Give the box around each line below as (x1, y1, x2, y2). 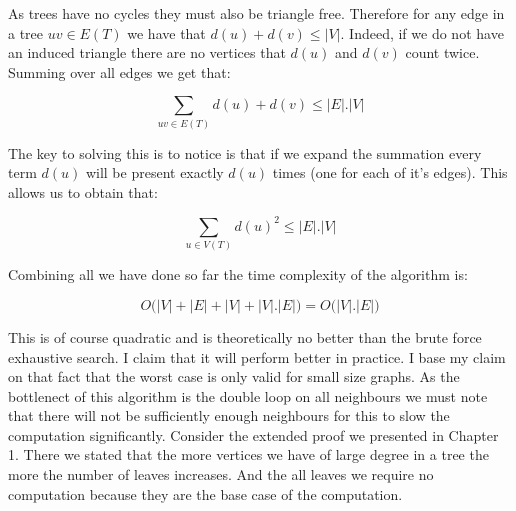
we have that (127, 22, 206, 43)
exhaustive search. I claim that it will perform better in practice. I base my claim (8, 346, 506, 367)
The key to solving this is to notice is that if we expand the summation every (8, 142, 482, 163)
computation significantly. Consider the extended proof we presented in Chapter (8, 424, 499, 445)
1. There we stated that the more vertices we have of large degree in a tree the (8, 444, 489, 465)
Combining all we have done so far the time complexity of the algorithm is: (8, 264, 468, 285)
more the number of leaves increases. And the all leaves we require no (8, 464, 434, 485)
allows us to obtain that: (8, 181, 158, 202)
